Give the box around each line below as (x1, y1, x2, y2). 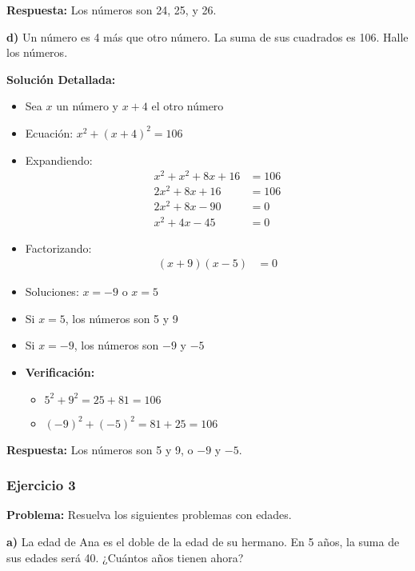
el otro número (151, 98, 224, 114)
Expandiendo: (25, 151, 93, 168)
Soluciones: (25, 283, 79, 300)
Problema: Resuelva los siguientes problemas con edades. (6, 506, 292, 523)
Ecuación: (25, 124, 74, 141)
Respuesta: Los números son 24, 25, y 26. (6, 2, 217, 18)
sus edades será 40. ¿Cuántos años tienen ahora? (6, 549, 244, 565)
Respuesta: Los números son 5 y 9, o (6, 441, 194, 457)
